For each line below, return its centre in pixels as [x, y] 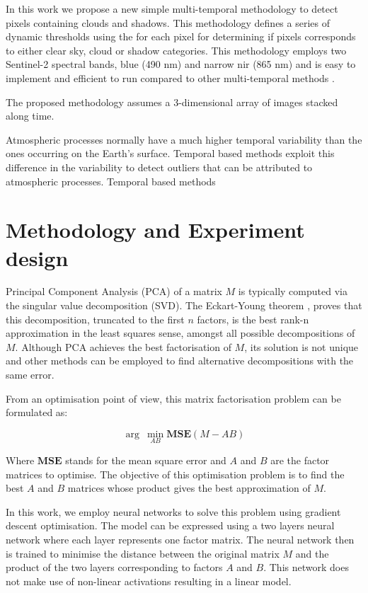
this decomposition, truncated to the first [95, 319]
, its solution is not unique [301, 346]
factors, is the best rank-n [253, 319]
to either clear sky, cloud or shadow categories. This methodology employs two [176, 50]
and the [312, 553]
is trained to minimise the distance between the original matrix [143, 553]
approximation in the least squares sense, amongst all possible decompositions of [180, 333]
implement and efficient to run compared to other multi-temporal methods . [170, 77]
